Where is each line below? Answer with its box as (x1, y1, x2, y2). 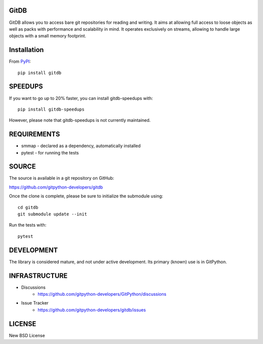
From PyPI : (9, 58, 31, 64)
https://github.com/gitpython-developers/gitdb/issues (38, 307, 146, 313)
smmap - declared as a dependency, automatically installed (21, 143, 141, 149)
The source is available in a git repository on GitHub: (9, 175, 114, 181)
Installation (9, 46, 44, 54)
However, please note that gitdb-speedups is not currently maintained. (9, 117, 151, 123)
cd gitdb (18, 205, 38, 210)
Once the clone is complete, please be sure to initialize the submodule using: (9, 193, 163, 199)
